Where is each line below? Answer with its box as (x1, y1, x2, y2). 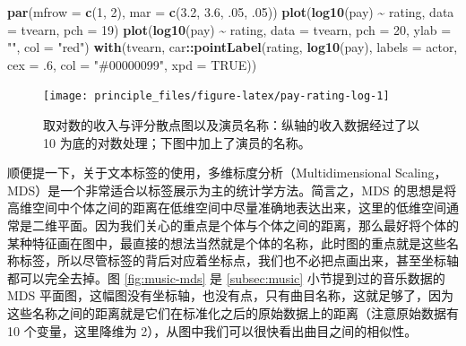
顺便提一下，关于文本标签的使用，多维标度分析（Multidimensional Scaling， (7, 163, 447, 182)
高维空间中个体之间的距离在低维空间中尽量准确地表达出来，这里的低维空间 (7, 198, 446, 217)
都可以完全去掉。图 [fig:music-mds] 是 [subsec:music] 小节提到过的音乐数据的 (7, 268, 445, 287)
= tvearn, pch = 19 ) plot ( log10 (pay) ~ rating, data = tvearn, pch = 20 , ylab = (7, 20, 452, 39)
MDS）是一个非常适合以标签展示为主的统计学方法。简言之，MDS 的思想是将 (7, 180, 457, 199)
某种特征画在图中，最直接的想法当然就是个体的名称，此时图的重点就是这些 (7, 233, 446, 252)
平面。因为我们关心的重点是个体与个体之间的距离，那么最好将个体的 (56, 216, 459, 234)
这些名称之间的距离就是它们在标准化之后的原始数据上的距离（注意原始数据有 (7, 303, 459, 322)
